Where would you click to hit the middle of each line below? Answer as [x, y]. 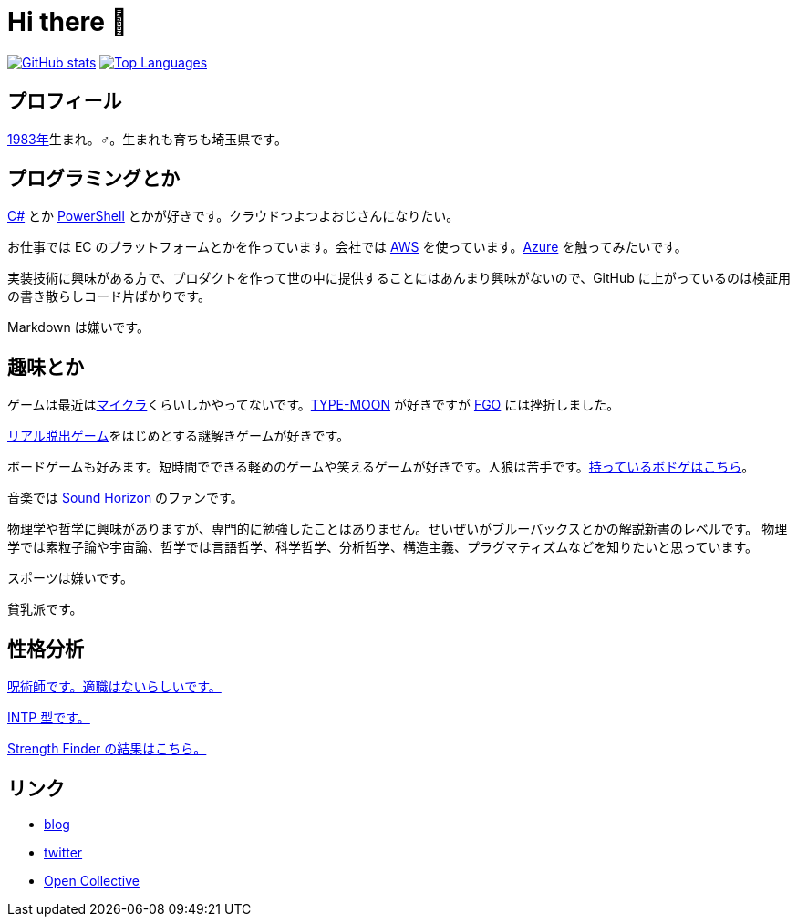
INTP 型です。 [49, 718]
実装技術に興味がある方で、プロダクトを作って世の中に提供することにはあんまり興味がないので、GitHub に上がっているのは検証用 [399, 278]
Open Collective [92, 880]
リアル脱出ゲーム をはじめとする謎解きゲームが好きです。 [179, 436]
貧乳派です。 [45, 609]
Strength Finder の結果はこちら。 [107, 749]
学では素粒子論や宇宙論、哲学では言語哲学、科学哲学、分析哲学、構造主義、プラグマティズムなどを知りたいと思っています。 [383, 547]
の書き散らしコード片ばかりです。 [109, 296]
